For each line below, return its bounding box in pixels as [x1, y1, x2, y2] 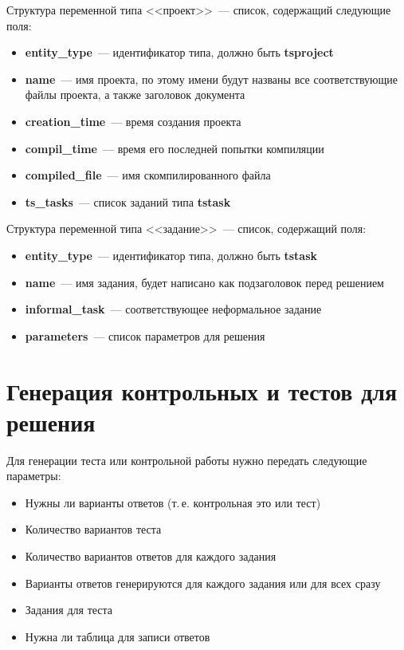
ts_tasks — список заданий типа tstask [25, 193, 231, 210]
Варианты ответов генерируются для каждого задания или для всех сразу [25, 574, 381, 591]
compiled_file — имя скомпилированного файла [25, 167, 271, 183]
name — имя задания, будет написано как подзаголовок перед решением [25, 274, 384, 290]
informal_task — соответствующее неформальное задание [25, 301, 322, 317]
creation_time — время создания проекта [25, 112, 241, 129]
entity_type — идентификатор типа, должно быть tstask [25, 246, 318, 263]
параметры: [6, 467, 61, 484]
